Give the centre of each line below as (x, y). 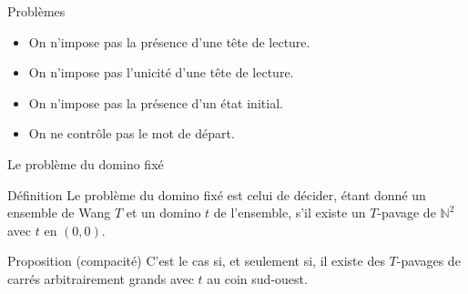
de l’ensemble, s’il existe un (290, 213)
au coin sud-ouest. (257, 278)
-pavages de (428, 261)
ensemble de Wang (59, 213)
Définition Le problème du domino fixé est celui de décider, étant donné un (217, 194)
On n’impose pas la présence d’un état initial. (156, 102)
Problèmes (36, 11)
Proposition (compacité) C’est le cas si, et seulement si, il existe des (196, 261)
